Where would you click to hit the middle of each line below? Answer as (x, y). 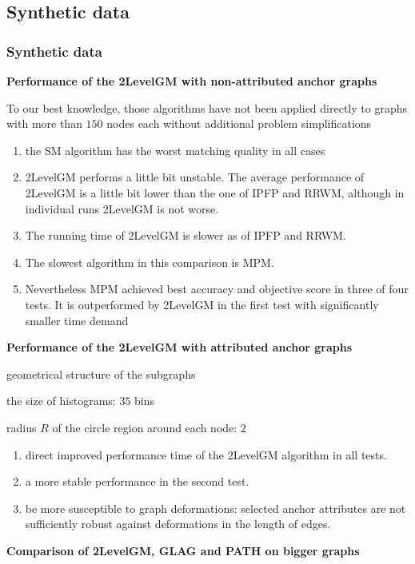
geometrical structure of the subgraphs (101, 373)
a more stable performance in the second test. (137, 481)
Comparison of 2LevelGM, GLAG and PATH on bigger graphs (183, 550)
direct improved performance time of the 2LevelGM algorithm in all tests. (206, 454)
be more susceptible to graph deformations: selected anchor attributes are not (215, 508)
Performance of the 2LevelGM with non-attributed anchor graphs (192, 81)
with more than (44, 123)
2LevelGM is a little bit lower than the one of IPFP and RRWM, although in (215, 192)
